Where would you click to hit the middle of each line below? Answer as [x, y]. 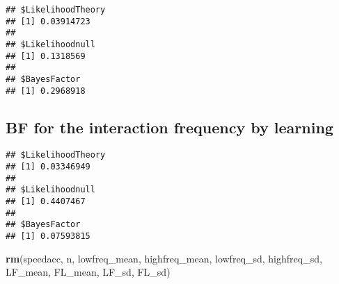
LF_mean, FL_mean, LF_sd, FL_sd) [88, 272]
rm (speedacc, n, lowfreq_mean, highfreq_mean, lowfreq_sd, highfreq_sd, [164, 258]
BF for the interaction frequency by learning [169, 127]
